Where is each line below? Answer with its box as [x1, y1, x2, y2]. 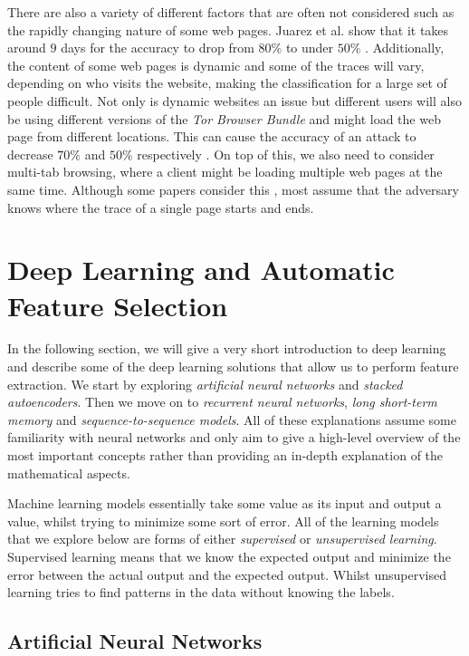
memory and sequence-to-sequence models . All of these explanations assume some [7, 410, 456, 429]
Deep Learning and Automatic [7, 251, 395, 288]
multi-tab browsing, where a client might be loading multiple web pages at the [7, 162, 443, 181]
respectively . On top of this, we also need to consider [137, 144, 435, 163]
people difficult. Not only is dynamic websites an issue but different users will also [7, 91, 462, 110]
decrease [7, 144, 53, 163]
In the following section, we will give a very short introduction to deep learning [7, 339, 446, 358]
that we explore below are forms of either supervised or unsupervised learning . [7, 529, 437, 548]
